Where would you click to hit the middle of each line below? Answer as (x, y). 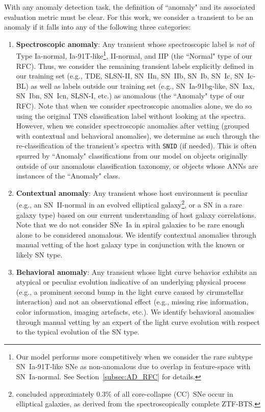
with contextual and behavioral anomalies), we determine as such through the (138, 135)
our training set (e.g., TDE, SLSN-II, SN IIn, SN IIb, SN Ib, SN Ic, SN (130, 76)
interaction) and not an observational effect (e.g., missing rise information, (132, 302)
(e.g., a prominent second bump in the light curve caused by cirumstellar (130, 291)
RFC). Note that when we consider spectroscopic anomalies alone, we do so (134, 106)
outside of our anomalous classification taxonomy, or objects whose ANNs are (137, 165)
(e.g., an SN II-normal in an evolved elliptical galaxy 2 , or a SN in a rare (129, 204)
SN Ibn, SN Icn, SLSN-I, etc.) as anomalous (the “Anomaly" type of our (130, 96)
